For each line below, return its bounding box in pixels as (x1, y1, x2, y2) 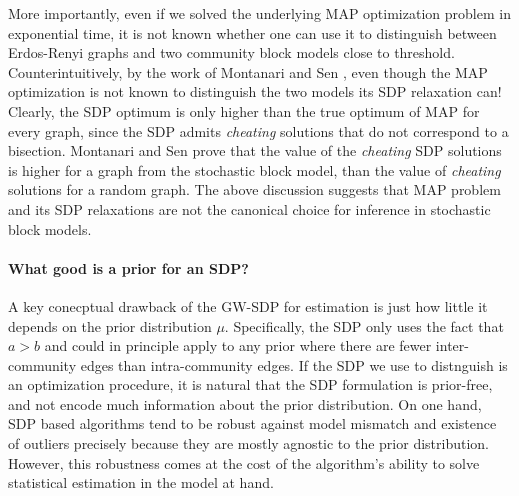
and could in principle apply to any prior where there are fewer (44, 335, 432, 356)
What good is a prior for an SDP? (8, 257, 249, 278)
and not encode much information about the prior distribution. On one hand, (8, 393, 482, 414)
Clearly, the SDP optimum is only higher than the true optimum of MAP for (8, 100, 480, 121)
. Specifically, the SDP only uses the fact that (224, 315, 504, 336)
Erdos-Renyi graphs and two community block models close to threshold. (8, 42, 455, 63)
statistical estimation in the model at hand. (8, 472, 274, 493)
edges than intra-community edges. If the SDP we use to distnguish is (80, 354, 508, 375)
